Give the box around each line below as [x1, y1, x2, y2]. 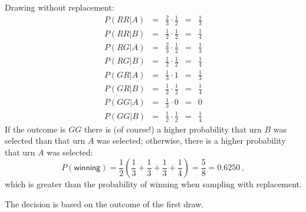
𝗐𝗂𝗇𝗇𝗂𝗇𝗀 [74, 164, 101, 173]
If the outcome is [5, 122, 66, 135]
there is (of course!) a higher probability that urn [84, 122, 262, 135]
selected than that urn [5, 134, 85, 147]
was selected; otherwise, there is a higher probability [97, 134, 286, 147]
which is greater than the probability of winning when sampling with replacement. [5, 178, 302, 190]
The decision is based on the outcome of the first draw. [5, 197, 204, 210]
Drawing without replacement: [5, 1, 114, 13]
